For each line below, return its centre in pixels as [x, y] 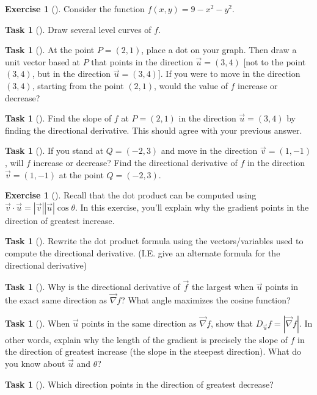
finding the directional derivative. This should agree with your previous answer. [154, 130]
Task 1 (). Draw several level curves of [78, 29]
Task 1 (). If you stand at [54, 150]
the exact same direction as [56, 300]
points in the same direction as [139, 323]
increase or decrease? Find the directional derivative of [135, 162]
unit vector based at [43, 61]
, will [14, 162]
